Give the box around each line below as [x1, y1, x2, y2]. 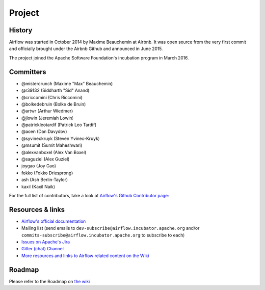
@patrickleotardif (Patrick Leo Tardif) [21, 122, 97, 128]
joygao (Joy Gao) [21, 163, 56, 169]
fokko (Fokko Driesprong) [21, 170, 73, 176]
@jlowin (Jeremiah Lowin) [21, 115, 74, 121]
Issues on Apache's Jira [21, 239, 70, 245]
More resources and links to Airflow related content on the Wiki [21, 253, 149, 259]
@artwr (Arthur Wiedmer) [21, 108, 73, 114]
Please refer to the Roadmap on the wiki [9, 278, 90, 284]
